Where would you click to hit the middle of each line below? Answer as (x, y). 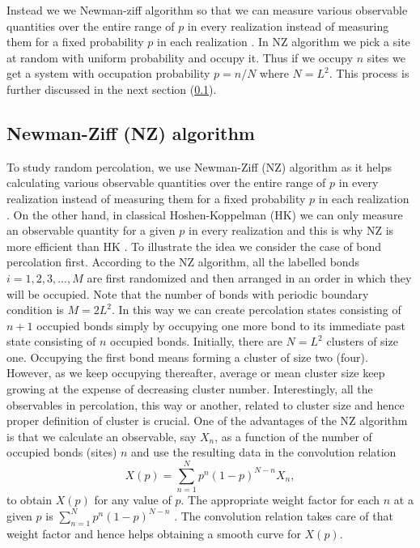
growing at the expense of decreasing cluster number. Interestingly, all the (190, 389)
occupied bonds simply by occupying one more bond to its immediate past (221, 325)
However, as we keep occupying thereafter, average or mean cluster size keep (196, 373)
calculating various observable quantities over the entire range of (166, 183)
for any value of (133, 500)
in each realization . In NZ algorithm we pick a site (284, 42)
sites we (386, 57)
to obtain (30, 500)
